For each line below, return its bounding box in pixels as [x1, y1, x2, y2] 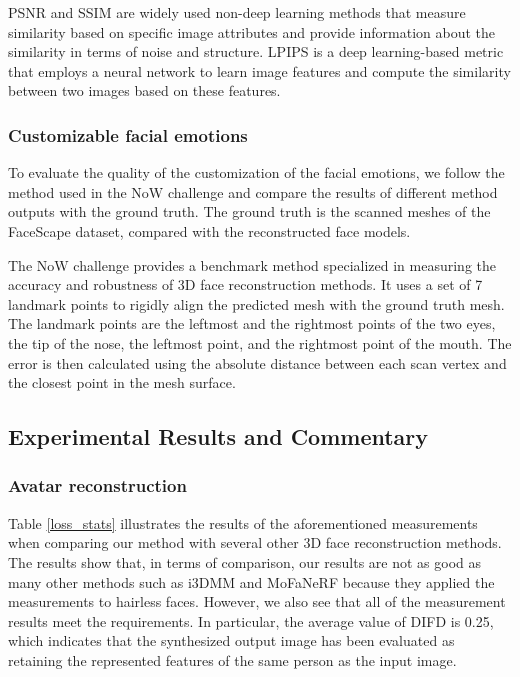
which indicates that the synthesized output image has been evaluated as [8, 630, 455, 651]
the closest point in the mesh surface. [8, 372, 236, 393]
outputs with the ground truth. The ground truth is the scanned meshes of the [8, 201, 491, 222]
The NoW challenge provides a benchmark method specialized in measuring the [8, 254, 496, 275]
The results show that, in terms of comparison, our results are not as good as [8, 551, 482, 572]
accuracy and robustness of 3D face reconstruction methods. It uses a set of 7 [8, 274, 483, 295]
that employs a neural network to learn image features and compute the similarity [8, 60, 511, 81]
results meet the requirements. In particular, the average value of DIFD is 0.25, [8, 610, 494, 631]
